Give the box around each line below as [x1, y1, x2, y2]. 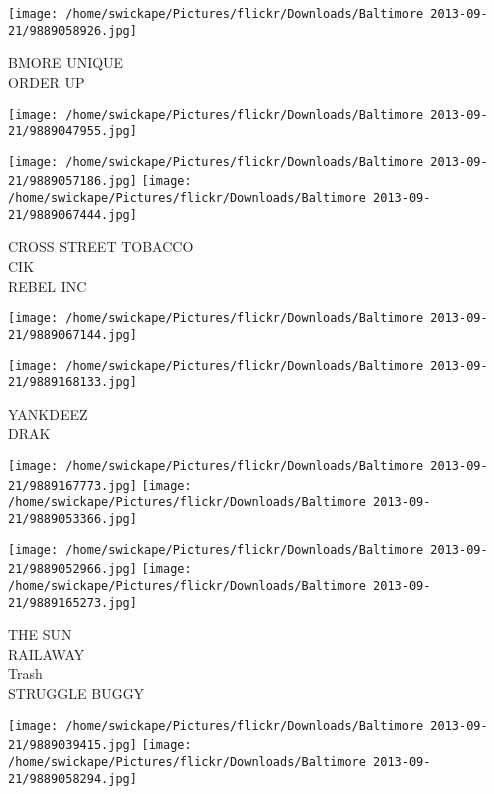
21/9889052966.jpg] [8, 562, 137, 577]
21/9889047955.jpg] [8, 124, 137, 139]
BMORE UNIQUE [8, 52, 124, 73]
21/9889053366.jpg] [8, 512, 137, 526]
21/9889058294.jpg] [8, 771, 137, 786]
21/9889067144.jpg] [8, 327, 137, 342]
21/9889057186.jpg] [8, 174, 137, 189]
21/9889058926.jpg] [8, 23, 137, 38]
